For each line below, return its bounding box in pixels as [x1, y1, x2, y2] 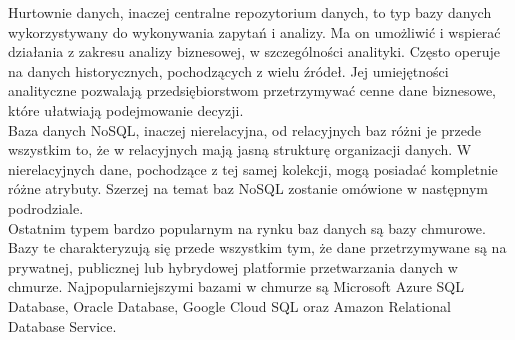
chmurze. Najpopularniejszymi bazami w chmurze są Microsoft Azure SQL [8, 276, 464, 297]
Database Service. [8, 315, 117, 336]
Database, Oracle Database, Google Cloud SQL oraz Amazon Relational [8, 295, 451, 316]
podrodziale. [8, 197, 84, 218]
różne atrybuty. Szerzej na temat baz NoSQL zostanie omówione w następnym [8, 178, 488, 199]
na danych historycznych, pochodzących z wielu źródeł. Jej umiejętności [8, 60, 449, 81]
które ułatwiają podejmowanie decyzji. [8, 99, 244, 120]
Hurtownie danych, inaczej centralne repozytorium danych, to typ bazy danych [8, 2, 492, 22]
